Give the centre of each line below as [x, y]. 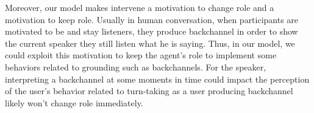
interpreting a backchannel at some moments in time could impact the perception [157, 79]
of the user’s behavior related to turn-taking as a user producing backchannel [149, 91]
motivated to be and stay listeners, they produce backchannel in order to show [152, 31]
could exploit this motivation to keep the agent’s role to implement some [141, 55]
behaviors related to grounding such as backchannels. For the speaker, [136, 67]
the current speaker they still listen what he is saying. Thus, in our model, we [150, 43]
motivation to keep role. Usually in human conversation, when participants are [152, 19]
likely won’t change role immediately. [74, 102]
